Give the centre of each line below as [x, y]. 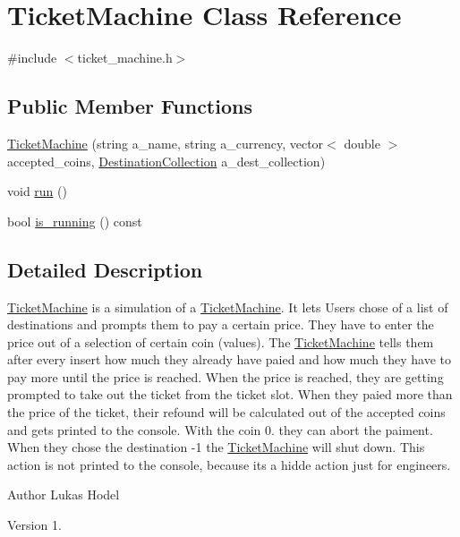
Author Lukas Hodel [64, 494]
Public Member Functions [130, 106]
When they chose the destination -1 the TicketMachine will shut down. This [216, 447]
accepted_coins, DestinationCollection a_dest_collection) [166, 161]
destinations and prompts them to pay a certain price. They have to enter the [221, 324]
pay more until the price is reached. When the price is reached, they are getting [226, 376]
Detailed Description [105, 269]
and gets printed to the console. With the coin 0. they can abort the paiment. [220, 429]
